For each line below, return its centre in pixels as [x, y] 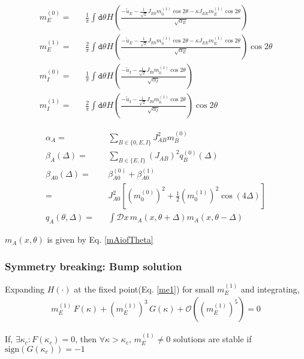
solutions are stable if [212, 339]
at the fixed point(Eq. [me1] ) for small [144, 289]
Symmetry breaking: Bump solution [94, 266]
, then [86, 339]
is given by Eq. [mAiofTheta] [100, 239]
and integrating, [270, 289]
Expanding [25, 289]
